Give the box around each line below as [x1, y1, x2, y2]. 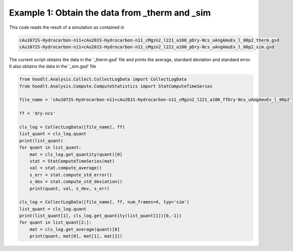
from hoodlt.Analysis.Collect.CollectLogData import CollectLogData [19, 77, 187, 82]
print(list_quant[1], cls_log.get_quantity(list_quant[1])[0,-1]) [19, 213, 182, 219]
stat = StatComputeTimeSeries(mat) [29, 158, 115, 164]
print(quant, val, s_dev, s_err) [29, 186, 110, 191]
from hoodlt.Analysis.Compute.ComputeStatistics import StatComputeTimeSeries [19, 83, 212, 89]
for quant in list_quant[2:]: [19, 220, 92, 225]
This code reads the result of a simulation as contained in [9, 24, 125, 30]
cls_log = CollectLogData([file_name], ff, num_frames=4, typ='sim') [19, 199, 189, 205]
